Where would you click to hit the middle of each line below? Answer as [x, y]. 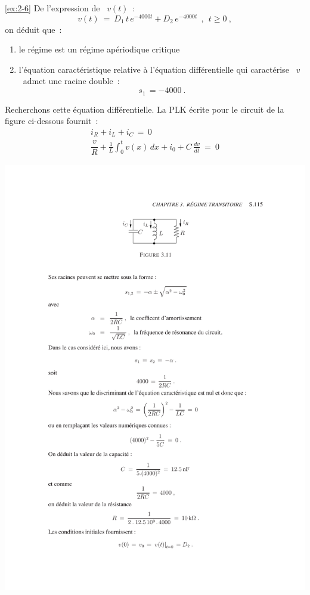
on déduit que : [33, 29]
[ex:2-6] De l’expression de [52, 8]
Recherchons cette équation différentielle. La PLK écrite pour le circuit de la [145, 109]
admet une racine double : [71, 81]
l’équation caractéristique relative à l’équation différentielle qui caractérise [154, 69]
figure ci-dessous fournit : [52, 121]
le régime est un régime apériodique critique [99, 49]
